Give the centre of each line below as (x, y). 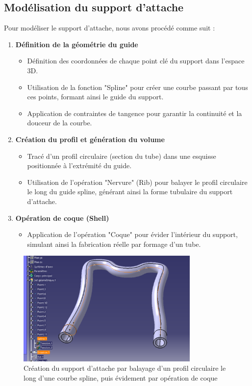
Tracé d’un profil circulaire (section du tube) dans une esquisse (122, 156)
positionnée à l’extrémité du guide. (79, 165)
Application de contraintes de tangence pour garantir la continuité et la (135, 113)
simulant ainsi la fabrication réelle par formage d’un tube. (114, 244)
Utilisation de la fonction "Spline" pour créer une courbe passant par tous (138, 87)
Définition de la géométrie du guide (77, 44)
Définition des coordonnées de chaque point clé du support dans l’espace (136, 61)
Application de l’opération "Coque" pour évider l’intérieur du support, (132, 234)
